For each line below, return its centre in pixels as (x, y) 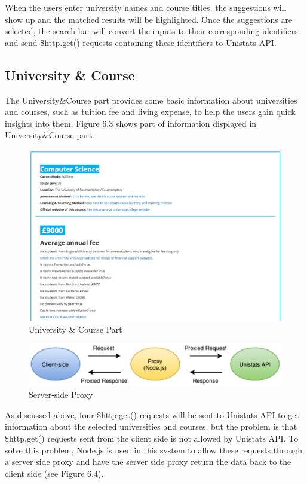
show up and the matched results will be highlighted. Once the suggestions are (149, 19)
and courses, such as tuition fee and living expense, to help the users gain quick (150, 112)
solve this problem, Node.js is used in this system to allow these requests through (153, 450)
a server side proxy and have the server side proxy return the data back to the (148, 462)
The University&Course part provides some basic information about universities (151, 100)
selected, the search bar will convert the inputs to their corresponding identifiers (151, 31)
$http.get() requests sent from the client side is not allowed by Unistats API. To (152, 438)
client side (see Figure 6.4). (54, 473)
